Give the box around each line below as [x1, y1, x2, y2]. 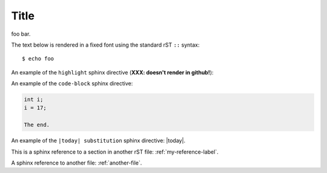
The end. [24, 122, 50, 128]
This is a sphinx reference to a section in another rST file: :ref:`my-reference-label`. [11, 148, 219, 155]
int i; [24, 96, 44, 103]
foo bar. [11, 30, 31, 38]
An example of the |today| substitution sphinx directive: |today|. [11, 137, 186, 145]
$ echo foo [22, 55, 54, 62]
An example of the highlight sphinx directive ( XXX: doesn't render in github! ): [11, 68, 214, 76]
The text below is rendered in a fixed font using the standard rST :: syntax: [11, 41, 200, 48]
